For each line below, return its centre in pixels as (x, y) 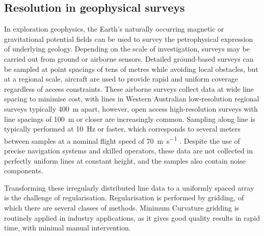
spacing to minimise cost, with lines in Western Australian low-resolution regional (132, 99)
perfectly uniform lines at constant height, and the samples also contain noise (125, 160)
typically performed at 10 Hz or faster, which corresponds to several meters (122, 129)
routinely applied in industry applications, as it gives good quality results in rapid (132, 217)
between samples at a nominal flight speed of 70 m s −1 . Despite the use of (122, 140)
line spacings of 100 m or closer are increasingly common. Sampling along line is (130, 119)
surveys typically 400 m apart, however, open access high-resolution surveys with (131, 108)
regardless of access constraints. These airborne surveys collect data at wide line (129, 88)
